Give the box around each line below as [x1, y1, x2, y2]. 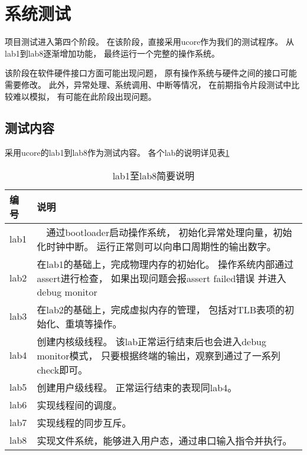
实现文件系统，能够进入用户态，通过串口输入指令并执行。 [37, 433, 292, 447]
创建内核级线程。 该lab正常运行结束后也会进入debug [37, 334, 266, 348]
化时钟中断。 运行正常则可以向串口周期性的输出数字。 [37, 239, 276, 253]
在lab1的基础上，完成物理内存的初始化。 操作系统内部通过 [37, 257, 294, 271]
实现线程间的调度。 [37, 398, 122, 412]
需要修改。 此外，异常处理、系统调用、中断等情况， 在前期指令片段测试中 [5, 78, 292, 90]
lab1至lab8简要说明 [112, 168, 195, 182]
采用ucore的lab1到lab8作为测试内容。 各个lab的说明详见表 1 [5, 146, 230, 159]
